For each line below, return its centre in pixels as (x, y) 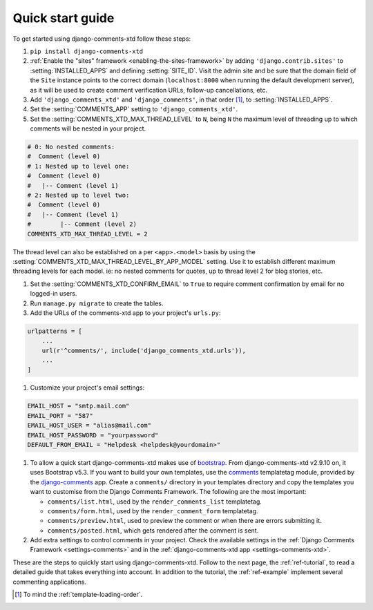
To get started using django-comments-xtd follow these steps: (102, 39)
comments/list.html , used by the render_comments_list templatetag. (155, 502)
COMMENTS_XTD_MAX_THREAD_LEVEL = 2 (87, 234)
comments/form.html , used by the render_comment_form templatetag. (153, 511)
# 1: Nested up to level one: (78, 166)
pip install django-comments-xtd (87, 51)
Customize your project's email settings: (87, 388)
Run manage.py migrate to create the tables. (97, 303)
